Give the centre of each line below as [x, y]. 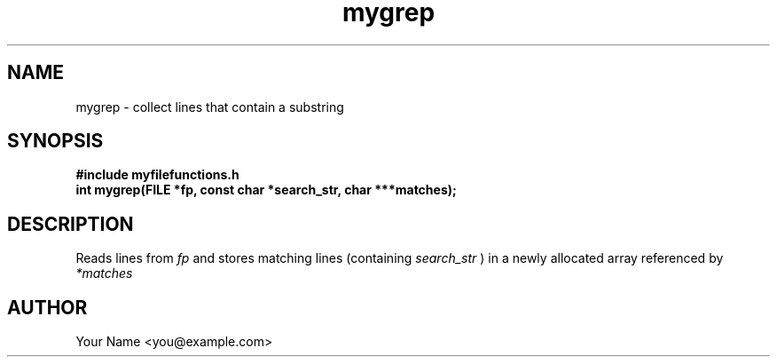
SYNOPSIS [55, 141]
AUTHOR [47, 307]
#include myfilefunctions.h [157, 175]
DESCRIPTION [71, 224]
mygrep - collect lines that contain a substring [210, 107]
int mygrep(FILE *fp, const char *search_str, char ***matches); [266, 190]
